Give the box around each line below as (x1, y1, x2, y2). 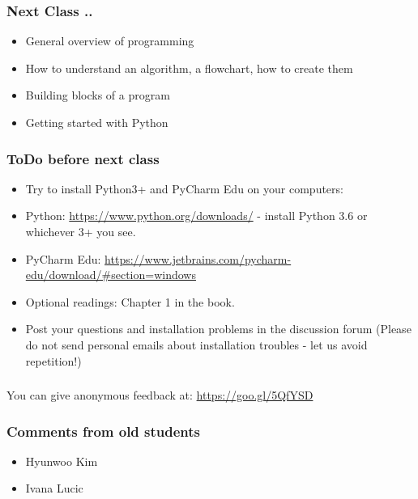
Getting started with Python (25, 114, 168, 130)
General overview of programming (25, 32, 194, 49)
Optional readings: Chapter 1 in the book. (25, 293, 235, 310)
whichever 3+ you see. (25, 223, 136, 239)
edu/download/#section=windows (25, 266, 196, 283)
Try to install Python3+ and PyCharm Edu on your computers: (25, 180, 343, 197)
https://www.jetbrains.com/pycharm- (104, 250, 292, 267)
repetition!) (25, 352, 82, 369)
